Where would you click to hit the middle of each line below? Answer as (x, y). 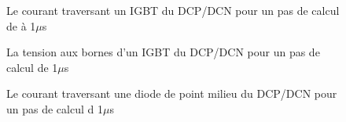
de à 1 (21, 25)
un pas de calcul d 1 (55, 108)
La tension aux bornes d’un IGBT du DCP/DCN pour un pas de (163, 52)
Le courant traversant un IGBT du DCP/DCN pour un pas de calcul (173, 10)
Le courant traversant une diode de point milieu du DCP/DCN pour (172, 93)
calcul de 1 (32, 67)
